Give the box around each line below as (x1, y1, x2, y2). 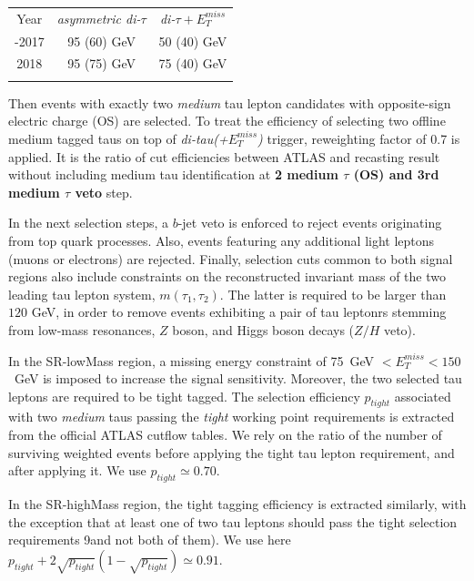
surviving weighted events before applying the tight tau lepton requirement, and (8, 443, 455, 462)
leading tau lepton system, (8, 284, 156, 303)
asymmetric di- (56, 8, 141, 27)
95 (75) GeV (67, 54, 136, 73)
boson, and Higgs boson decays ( (172, 320, 355, 339)
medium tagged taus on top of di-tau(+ (8, 128, 228, 148)
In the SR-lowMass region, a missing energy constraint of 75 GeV (8, 351, 375, 370)
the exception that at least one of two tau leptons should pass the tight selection (8, 512, 458, 531)
